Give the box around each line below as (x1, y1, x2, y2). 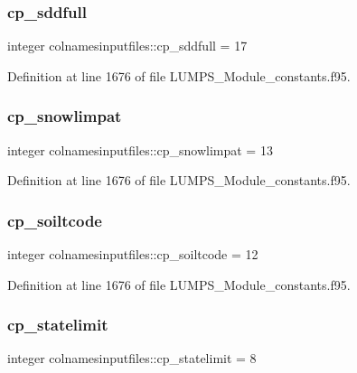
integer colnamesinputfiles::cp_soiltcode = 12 (7, 245, 258, 264)
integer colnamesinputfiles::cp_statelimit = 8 (7, 349, 257, 368)
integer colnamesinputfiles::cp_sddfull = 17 (7, 36, 248, 55)
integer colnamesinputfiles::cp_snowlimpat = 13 (7, 140, 273, 159)
